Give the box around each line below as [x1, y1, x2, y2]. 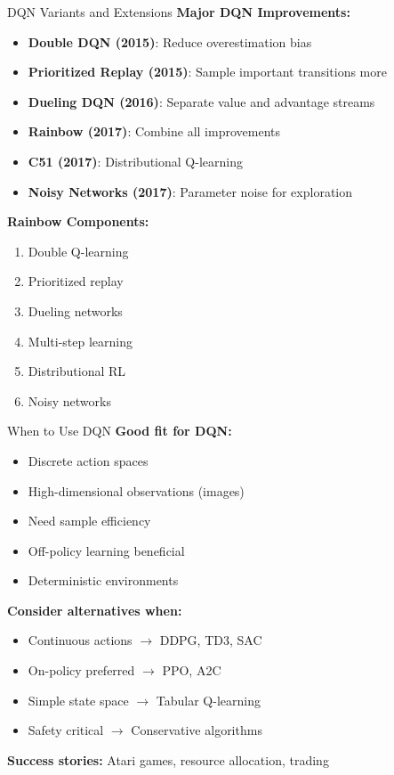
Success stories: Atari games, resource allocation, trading [7, 750, 329, 769]
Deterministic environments [28, 571, 179, 590]
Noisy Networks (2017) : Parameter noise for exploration [28, 182, 353, 200]
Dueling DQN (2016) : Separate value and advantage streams [28, 92, 375, 110]
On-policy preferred [28, 661, 135, 680]
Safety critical [28, 721, 104, 739]
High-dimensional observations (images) [28, 481, 245, 500]
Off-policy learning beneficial [28, 541, 185, 559]
